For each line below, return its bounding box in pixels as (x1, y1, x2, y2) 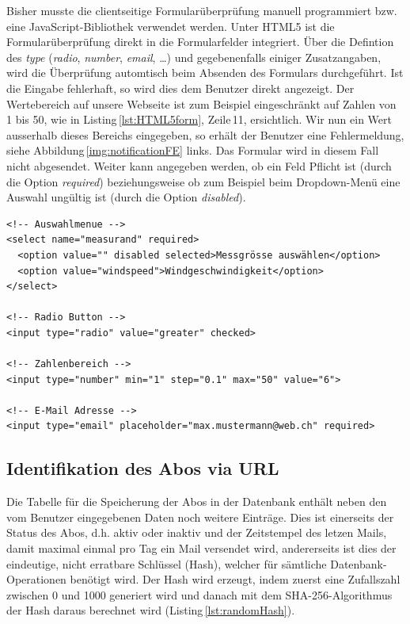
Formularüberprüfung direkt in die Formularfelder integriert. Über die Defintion (6, 33, 394, 50)
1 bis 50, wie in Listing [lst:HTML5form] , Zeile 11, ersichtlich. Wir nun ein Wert (6, 111, 392, 128)
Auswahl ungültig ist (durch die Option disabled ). (6, 189, 246, 205)
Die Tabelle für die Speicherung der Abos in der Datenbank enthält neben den (6, 493, 387, 510)
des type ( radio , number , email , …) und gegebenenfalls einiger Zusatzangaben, (6, 48, 382, 65)
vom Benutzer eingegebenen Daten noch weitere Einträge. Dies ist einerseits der (6, 508, 394, 525)
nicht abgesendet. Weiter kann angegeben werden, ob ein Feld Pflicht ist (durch (6, 157, 392, 174)
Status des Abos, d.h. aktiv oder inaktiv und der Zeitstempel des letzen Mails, (6, 524, 387, 541)
